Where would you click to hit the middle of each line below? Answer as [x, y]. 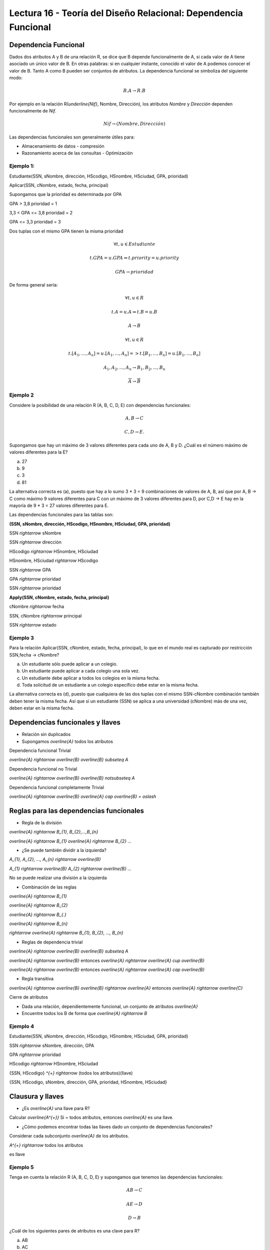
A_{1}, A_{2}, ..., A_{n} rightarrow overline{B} [55, 859]
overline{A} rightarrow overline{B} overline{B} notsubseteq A [72, 778]
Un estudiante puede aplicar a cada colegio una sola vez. [81, 671]
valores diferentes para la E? [38, 452]
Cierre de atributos [29, 997]
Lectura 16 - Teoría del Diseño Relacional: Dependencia [126, 13]
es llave [17, 1154]
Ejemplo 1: [22, 166]
